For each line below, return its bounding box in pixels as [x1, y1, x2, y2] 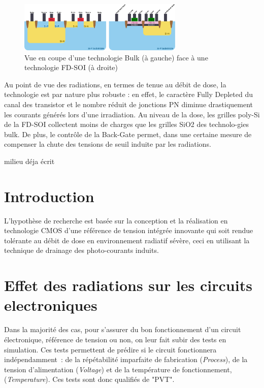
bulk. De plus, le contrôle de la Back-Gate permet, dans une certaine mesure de [4, 128, 252, 139]
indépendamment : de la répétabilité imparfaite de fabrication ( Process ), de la [4, 354, 248, 365]
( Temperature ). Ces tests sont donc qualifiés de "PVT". [4, 374, 175, 384]
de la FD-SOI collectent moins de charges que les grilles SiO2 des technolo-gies [4, 119, 249, 130]
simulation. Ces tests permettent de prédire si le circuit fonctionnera [4, 344, 217, 354]
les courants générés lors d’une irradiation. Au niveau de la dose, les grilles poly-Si [4, 109, 260, 119]
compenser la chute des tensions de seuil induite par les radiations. [4, 139, 211, 149]
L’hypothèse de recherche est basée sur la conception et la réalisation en [4, 215, 228, 225]
